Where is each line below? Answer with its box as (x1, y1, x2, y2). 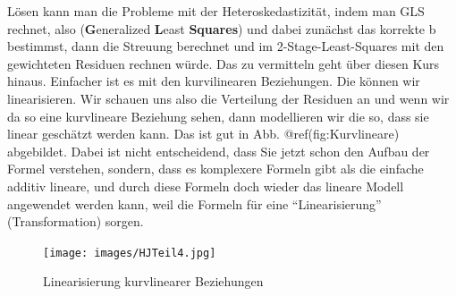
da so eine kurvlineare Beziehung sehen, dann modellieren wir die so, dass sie (7, 106, 429, 125)
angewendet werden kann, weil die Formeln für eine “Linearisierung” (7, 194, 382, 213)
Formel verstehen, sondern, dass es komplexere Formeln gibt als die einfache (7, 159, 424, 178)
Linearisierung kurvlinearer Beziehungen (43, 272, 264, 291)
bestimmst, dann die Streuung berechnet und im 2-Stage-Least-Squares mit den (7, 37, 444, 55)
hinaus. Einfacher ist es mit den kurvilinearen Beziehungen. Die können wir (7, 72, 420, 90)
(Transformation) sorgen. (7, 212, 144, 231)
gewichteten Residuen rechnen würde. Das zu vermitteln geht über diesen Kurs (7, 54, 440, 72)
